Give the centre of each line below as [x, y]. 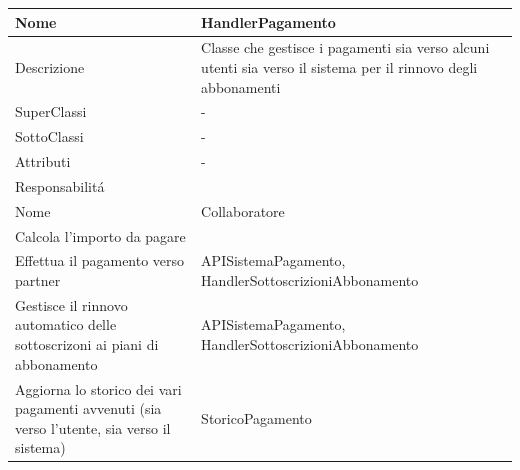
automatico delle [66, 324]
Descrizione [50, 66]
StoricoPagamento [256, 417]
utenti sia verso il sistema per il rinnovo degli [339, 66]
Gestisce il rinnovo [71, 304]
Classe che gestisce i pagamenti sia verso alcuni [345, 47]
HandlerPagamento [268, 21]
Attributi [43, 161]
